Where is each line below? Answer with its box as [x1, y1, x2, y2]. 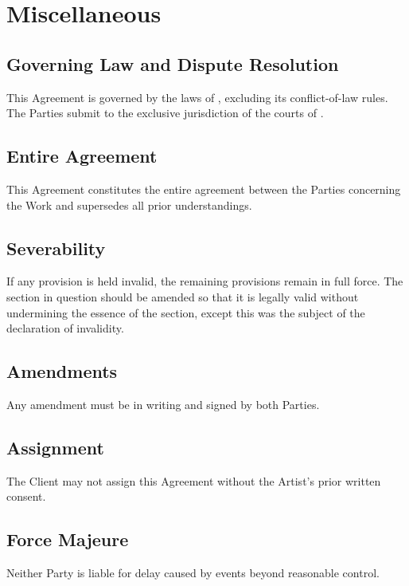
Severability [6, 235, 106, 260]
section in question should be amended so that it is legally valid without [6, 288, 359, 305]
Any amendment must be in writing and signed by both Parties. [6, 395, 320, 412]
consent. [6, 488, 46, 505]
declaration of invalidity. [6, 320, 124, 336]
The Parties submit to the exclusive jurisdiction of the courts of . [6, 104, 324, 121]
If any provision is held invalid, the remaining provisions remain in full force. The [6, 273, 403, 289]
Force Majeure [6, 527, 129, 552]
